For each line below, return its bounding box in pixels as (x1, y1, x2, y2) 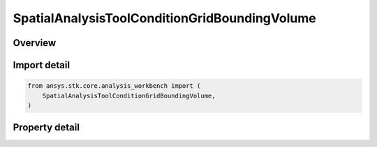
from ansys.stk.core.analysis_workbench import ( (27, 82, 201, 90)
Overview (13, 37, 57, 49)
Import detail (13, 59, 70, 71)
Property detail (13, 122, 80, 134)
